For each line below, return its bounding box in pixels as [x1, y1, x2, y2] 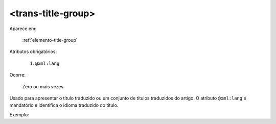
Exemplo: [9, 111, 29, 117]
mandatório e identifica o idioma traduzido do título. [9, 102, 119, 108]
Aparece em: [9, 26, 37, 32]
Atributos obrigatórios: [9, 48, 57, 55]
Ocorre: [9, 72, 26, 78]
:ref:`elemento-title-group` [22, 37, 78, 43]
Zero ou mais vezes [22, 83, 64, 89]
